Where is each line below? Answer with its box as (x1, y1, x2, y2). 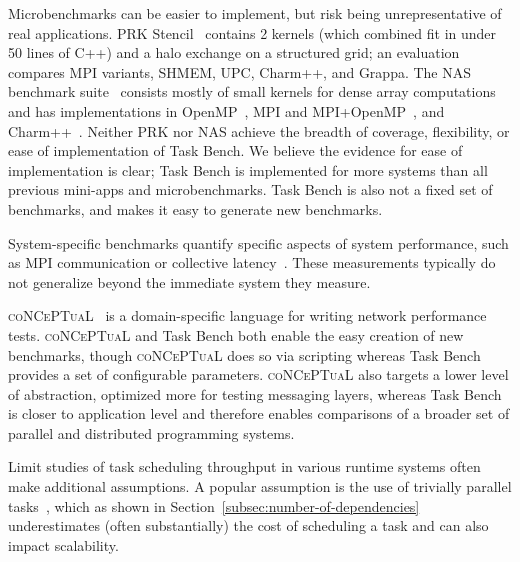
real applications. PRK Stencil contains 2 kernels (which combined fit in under (8, 22, 497, 43)
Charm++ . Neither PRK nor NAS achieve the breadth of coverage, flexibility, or (8, 120, 510, 141)
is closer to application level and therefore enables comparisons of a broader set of (8, 403, 510, 424)
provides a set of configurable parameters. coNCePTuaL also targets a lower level (8, 364, 509, 385)
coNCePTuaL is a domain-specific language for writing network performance (8, 305, 487, 326)
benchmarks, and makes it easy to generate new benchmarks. (8, 198, 383, 219)
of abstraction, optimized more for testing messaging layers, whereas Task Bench (8, 383, 502, 404)
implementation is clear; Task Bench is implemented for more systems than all (8, 159, 488, 180)
